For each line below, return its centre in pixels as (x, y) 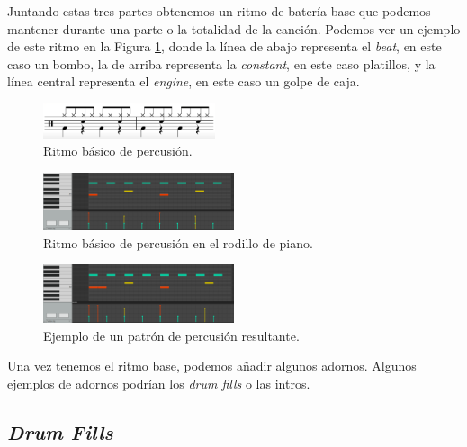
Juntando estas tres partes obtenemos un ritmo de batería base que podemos (219, 11)
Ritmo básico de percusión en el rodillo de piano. (178, 242)
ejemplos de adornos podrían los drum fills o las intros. (159, 383)
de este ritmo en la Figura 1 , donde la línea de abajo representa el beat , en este (225, 46)
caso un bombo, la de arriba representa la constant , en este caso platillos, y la (221, 63)
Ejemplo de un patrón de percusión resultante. (171, 335)
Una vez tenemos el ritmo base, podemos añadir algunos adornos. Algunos (212, 366)
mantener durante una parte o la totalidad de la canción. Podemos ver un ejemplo (234, 28)
